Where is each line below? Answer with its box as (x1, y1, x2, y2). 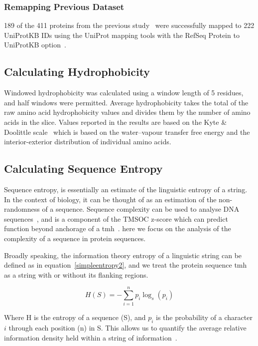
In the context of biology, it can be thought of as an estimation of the (4, 194, 217, 204)
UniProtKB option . (4, 39, 66, 50)
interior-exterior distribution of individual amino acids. (4, 136, 171, 147)
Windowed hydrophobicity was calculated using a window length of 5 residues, (4, 87, 244, 98)
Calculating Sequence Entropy (4, 161, 163, 176)
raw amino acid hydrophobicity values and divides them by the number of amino (4, 107, 251, 117)
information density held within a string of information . (4, 332, 177, 343)
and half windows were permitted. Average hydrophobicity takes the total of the (4, 97, 249, 107)
